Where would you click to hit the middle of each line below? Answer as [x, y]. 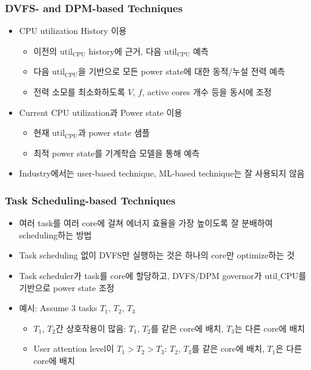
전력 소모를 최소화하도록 [79, 92]
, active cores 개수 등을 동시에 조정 [207, 92]
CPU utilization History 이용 [73, 31]
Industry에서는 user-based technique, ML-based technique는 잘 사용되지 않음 [162, 173]
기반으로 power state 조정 [67, 287]
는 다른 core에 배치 [270, 328]
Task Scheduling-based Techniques [90, 200]
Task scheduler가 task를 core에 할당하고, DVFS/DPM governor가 [140, 275]
